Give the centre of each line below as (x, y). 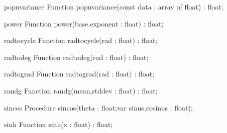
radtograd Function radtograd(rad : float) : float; (79, 74)
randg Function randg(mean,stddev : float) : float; (81, 90)
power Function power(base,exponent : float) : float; (84, 23)
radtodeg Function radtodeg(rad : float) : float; (76, 57)
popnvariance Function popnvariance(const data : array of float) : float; (114, 6)
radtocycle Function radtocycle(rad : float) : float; (81, 40)
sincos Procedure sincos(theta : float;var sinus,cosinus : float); (98, 107)
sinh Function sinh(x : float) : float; (59, 124)
